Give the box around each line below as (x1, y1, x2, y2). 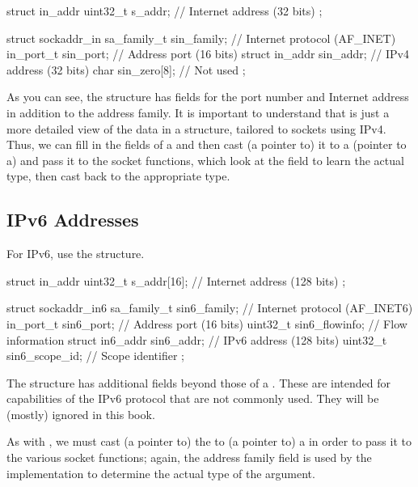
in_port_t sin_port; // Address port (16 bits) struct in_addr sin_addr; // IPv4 (6, 45, 410, 62)
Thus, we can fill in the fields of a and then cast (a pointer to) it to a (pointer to (6, 136, 407, 153)
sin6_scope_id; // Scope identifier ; (6, 347, 184, 364)
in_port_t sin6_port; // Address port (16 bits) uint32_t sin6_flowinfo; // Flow (6, 315, 407, 332)
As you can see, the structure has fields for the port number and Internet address (6, 88, 409, 105)
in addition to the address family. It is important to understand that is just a (6, 104, 390, 121)
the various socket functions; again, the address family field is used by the (6, 449, 372, 466)
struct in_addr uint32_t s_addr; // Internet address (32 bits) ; (6, 2, 323, 19)
